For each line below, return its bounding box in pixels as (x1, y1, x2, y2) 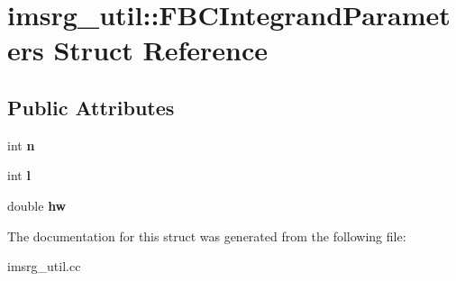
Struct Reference (53, 32, 269, 68)
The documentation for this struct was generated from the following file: (7, 226, 406, 245)
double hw (7, 195, 67, 214)
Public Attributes (7, 93, 175, 121)
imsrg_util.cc (7, 257, 81, 276)
